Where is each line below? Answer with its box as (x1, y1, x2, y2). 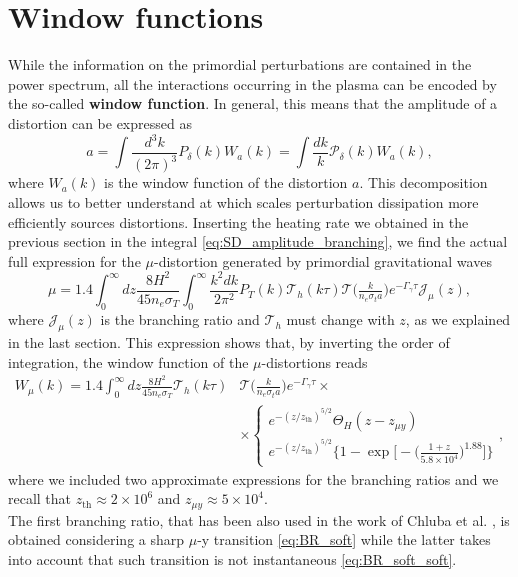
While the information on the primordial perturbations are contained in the (8, 54, 472, 75)
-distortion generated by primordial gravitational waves (153, 250, 492, 271)
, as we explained (405, 309, 511, 330)
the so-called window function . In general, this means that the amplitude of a (8, 93, 498, 114)
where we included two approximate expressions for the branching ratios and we (8, 468, 499, 489)
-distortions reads (261, 351, 368, 372)
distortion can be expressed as (8, 112, 192, 133)
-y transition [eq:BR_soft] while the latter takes (197, 529, 491, 550)
